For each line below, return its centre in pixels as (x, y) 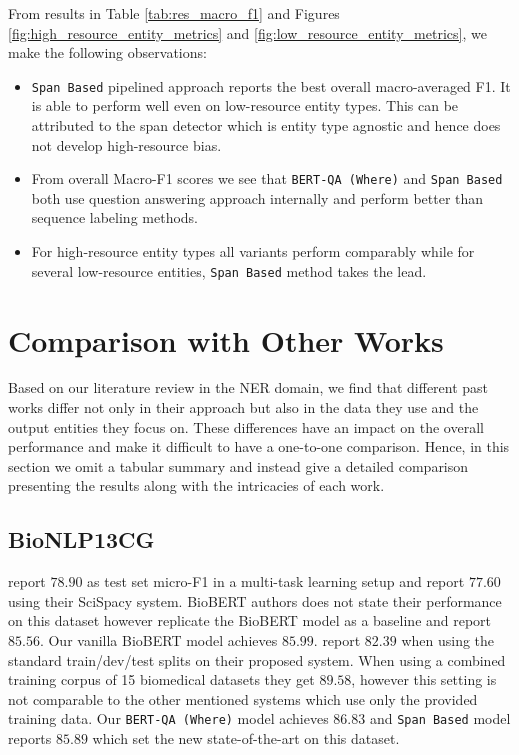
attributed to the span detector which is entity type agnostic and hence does (266, 125)
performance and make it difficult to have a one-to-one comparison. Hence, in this (259, 446)
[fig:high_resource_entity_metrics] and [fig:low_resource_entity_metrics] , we (247, 32)
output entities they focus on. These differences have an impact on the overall (246, 426)
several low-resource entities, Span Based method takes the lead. (229, 270)
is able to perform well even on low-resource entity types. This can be (245, 105)
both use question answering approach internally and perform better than (257, 197)
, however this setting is (424, 679)
